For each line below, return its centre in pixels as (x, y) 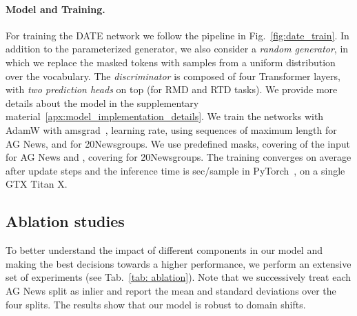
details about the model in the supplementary (102, 102)
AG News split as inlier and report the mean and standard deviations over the (171, 290)
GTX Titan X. (37, 184)
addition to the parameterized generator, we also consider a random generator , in (177, 49)
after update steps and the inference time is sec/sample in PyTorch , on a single (175, 170)
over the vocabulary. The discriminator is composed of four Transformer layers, (173, 76)
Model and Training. (55, 9)
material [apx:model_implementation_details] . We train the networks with (165, 116)
